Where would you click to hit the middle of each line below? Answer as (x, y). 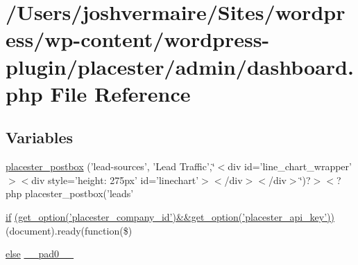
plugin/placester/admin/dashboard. (180, 66)
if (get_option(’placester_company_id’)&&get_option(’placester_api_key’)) (170, 216)
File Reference (120, 93)
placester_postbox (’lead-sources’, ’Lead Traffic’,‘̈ (110, 166)
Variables (40, 137)
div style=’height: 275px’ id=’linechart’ (115, 180)
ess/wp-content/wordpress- (138, 39)
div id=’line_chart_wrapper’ (290, 166)
